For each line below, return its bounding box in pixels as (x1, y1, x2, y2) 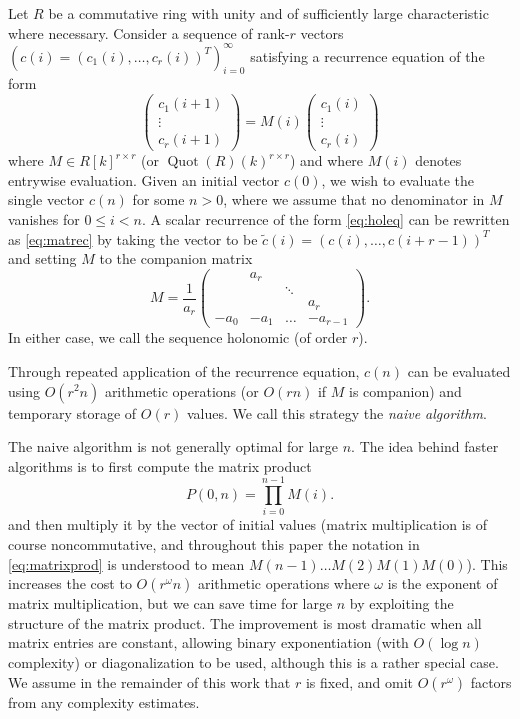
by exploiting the (349, 593, 454, 614)
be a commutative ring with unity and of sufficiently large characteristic (48, 3, 489, 23)
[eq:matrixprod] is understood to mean (8, 553, 245, 574)
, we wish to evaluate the (321, 169, 475, 190)
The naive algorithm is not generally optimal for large (8, 436, 339, 457)
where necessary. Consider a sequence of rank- (8, 22, 290, 43)
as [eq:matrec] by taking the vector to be (8, 228, 258, 249)
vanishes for (8, 209, 80, 230)
